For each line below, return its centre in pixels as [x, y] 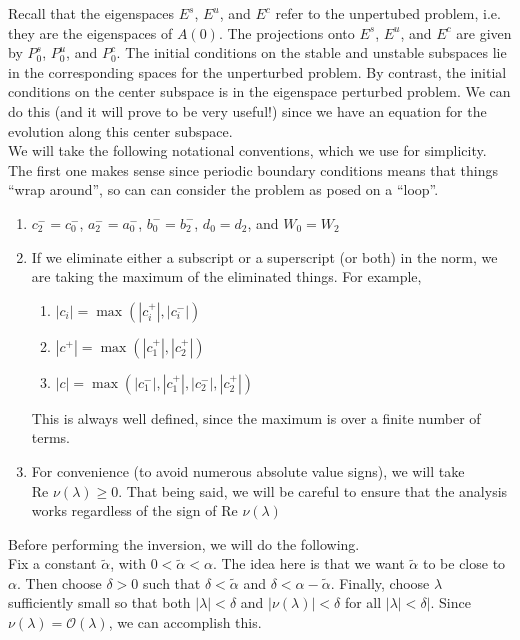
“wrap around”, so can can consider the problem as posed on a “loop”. [223, 189]
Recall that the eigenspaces [91, 13]
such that [172, 582]
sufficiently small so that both [99, 602]
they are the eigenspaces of [90, 32]
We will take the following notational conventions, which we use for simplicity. [247, 150]
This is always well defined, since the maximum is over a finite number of [256, 417]
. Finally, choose [380, 582]
